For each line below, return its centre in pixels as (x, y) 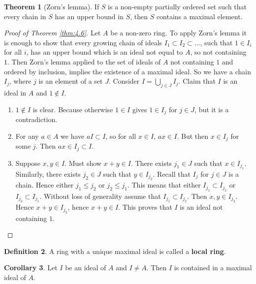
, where (20, 81)
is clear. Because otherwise (73, 109)
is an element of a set (71, 81)
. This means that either (164, 185)
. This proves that (145, 207)
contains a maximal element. (199, 16)
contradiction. (36, 119)
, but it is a (212, 109)
